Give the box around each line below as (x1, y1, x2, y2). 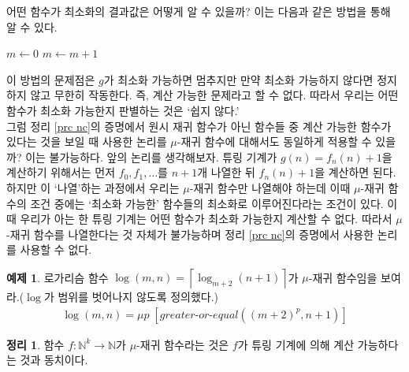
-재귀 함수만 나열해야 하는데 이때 (189, 179, 351, 195)
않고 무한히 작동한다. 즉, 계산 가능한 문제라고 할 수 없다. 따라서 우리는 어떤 (30, 87, 399, 103)
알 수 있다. (6, 18, 58, 35)
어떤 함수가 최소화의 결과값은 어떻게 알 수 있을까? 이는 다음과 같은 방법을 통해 (6, 3, 391, 19)
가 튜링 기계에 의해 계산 (237, 336, 355, 352)
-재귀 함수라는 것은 (136, 336, 229, 352)
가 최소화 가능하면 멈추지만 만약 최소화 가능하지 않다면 (103, 71, 374, 87)
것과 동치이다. (20, 352, 88, 368)
